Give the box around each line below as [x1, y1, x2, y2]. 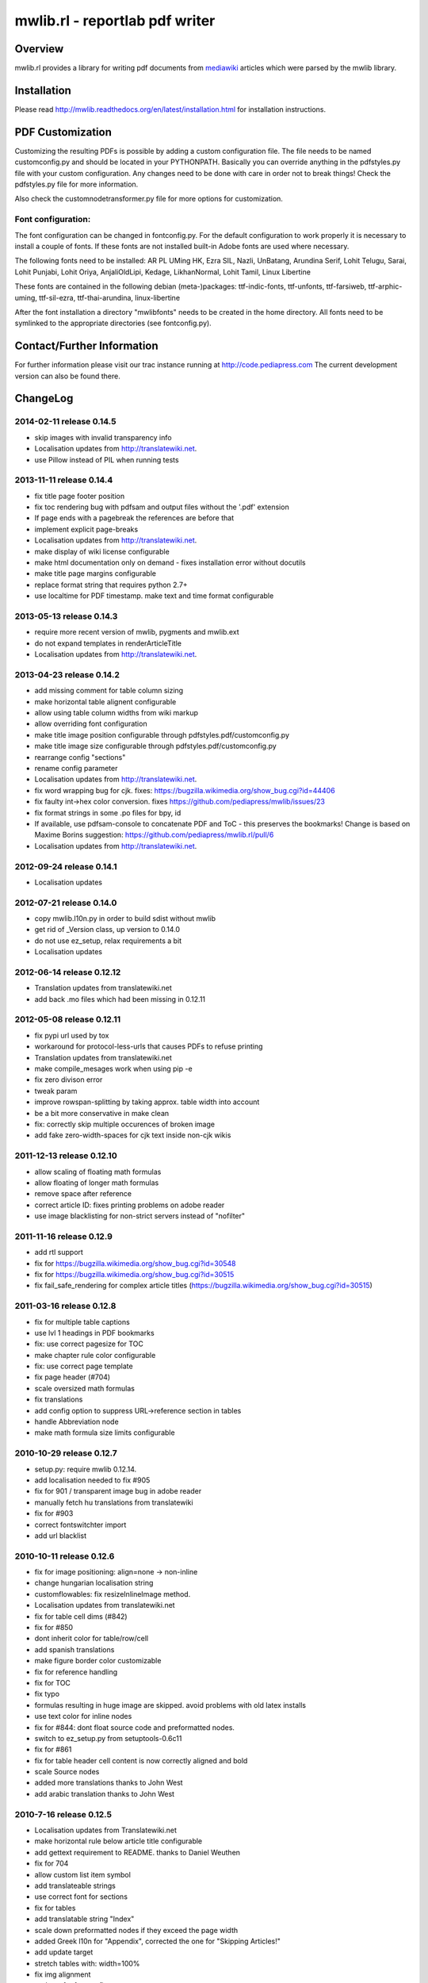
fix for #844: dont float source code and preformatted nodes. [34, 1722, 235, 1732]
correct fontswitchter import [34, 1520, 127, 1529]
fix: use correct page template [34, 1361, 134, 1371]
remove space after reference [34, 1189, 132, 1199]
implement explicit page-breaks [34, 524, 139, 534]
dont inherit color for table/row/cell [34, 1634, 149, 1644]
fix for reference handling [34, 1667, 118, 1677]
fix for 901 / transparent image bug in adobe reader [34, 1486, 202, 1496]
